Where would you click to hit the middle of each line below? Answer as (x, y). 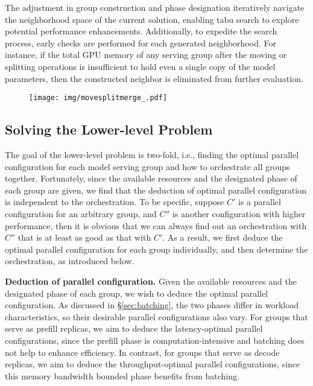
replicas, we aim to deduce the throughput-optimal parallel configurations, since (153, 364)
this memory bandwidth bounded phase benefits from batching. (122, 375)
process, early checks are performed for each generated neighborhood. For (141, 43)
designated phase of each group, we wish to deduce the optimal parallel (137, 293)
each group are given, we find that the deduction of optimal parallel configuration (156, 190)
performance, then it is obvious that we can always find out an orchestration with (156, 225)
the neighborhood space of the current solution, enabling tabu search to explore (152, 19)
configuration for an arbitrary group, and (81, 213)
